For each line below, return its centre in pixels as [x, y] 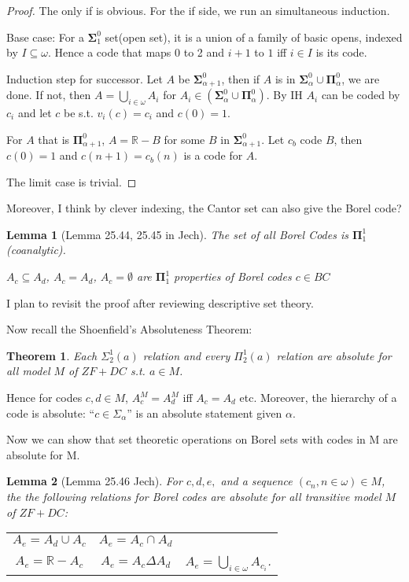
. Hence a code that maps [110, 52]
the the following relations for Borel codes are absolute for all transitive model [194, 496]
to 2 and [204, 52]
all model [28, 371]
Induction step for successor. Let [85, 78]
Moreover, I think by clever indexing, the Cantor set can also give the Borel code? [204, 208]
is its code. [341, 52]
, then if [241, 78]
